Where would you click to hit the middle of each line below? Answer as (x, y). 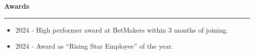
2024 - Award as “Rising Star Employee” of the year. (94, 46)
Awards (17, 6)
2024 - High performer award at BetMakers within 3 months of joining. (122, 29)
